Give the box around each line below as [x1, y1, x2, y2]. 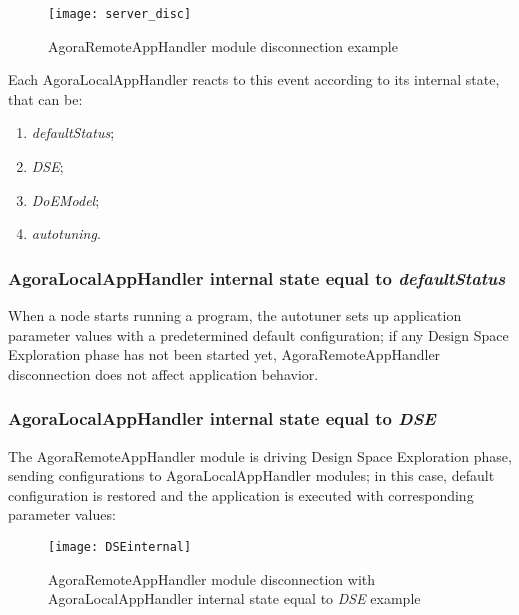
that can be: [8, 88, 83, 109]
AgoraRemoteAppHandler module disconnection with [48, 568, 376, 589]
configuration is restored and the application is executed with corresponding [8, 484, 474, 505]
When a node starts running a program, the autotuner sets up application [8, 305, 462, 326]
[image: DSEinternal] [48, 540, 192, 554]
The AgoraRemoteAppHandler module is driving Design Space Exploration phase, [8, 445, 512, 466]
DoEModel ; [31, 189, 100, 210]
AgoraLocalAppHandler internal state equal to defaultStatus [8, 265, 506, 290]
